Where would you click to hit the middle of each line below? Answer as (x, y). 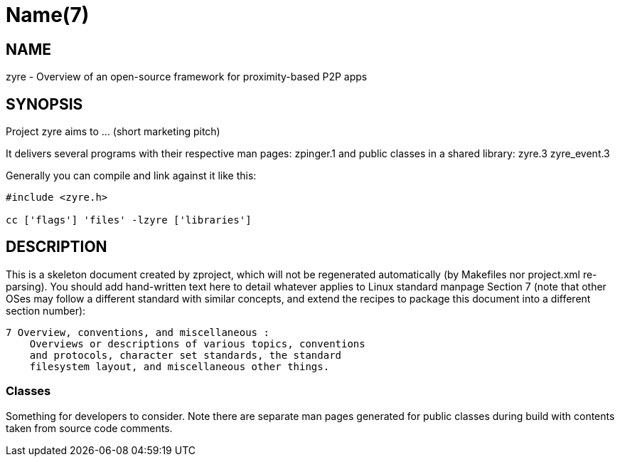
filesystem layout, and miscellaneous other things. (180, 366)
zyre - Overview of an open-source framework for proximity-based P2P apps (187, 77)
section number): (46, 310)
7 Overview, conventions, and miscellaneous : (138, 332)
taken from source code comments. (89, 428)
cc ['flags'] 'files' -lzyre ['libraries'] (129, 220)
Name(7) (48, 15)
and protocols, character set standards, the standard (186, 355)
